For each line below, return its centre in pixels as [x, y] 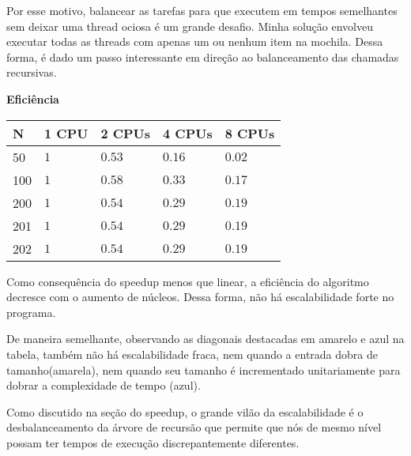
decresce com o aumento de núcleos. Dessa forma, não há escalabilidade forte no [200, 297]
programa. [31, 312]
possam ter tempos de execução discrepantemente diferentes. [153, 442]
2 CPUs [126, 133]
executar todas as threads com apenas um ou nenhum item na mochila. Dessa [195, 41]
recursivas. [32, 72]
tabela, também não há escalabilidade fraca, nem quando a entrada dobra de [192, 354]
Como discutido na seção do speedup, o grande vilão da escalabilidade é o [185, 411]
